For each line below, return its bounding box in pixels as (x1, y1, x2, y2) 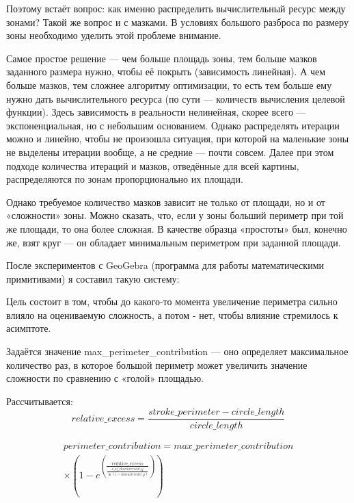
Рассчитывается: (6, 394, 73, 408)
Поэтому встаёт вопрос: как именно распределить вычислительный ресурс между (6, 1, 346, 15)
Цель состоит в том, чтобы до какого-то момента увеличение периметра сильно (6, 294, 338, 309)
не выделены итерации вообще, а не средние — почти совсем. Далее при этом (6, 144, 334, 159)
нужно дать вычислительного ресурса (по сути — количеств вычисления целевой (6, 91, 345, 105)
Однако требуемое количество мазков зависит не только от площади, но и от (6, 194, 325, 209)
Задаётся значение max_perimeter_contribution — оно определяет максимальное (6, 344, 349, 359)
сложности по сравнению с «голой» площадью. (6, 371, 204, 385)
